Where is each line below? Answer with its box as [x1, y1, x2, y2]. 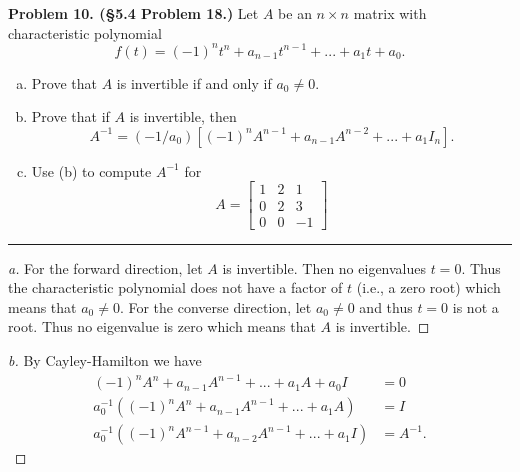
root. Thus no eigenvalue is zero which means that [8, 316, 316, 337]
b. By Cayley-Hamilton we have [8, 349, 202, 370]
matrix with [353, 3, 427, 23]
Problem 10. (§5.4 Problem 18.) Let [8, 3, 259, 23]
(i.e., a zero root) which [356, 277, 501, 298]
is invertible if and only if [116, 72, 272, 93]
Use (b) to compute [31, 160, 152, 181]
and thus [359, 296, 413, 317]
